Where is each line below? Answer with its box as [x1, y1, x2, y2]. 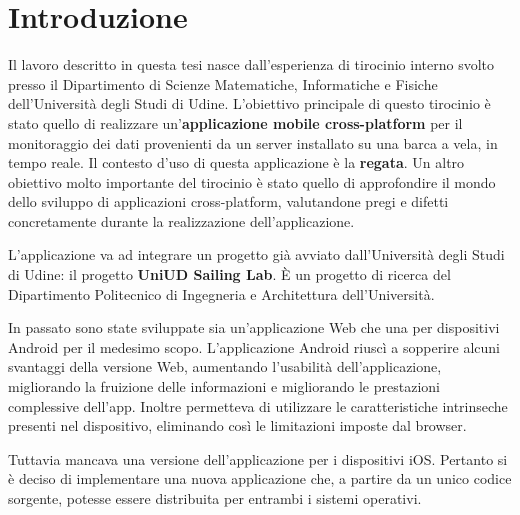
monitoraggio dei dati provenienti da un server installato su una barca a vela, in [8, 132, 498, 153]
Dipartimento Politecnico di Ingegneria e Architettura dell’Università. [8, 283, 435, 304]
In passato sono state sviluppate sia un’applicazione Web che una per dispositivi [8, 317, 500, 338]
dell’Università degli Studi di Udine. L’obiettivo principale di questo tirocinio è [8, 93, 491, 114]
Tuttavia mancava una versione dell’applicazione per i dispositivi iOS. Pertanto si [8, 448, 508, 469]
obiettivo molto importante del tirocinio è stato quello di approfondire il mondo [8, 171, 496, 192]
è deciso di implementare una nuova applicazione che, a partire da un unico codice [8, 468, 512, 489]
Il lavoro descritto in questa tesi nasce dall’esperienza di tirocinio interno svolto [8, 54, 494, 75]
